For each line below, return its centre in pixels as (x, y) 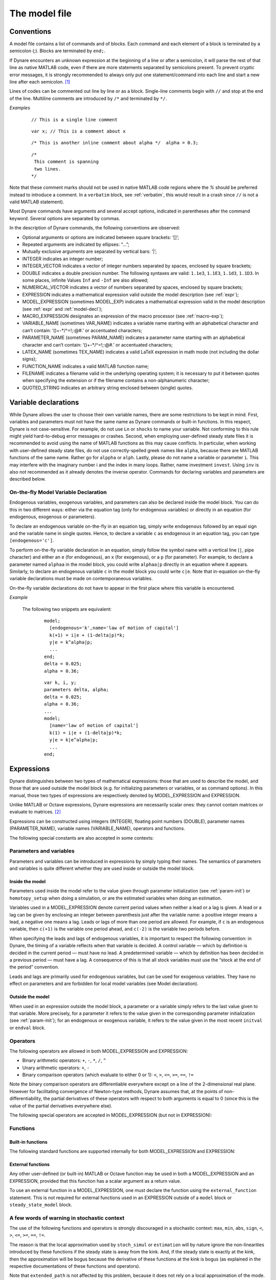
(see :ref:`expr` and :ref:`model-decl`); (62, 309)
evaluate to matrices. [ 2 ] (35, 812)
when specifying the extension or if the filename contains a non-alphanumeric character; (116, 380)
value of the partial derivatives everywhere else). (61, 1105)
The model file (40, 13)
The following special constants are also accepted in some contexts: (82, 838)
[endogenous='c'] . (32, 541)
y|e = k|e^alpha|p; (74, 740)
